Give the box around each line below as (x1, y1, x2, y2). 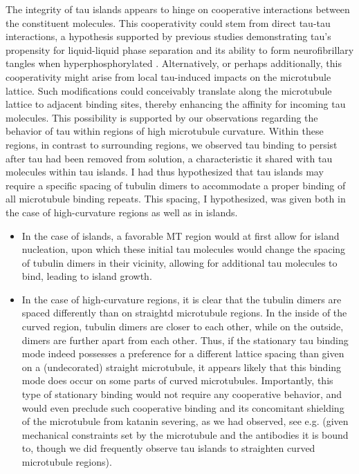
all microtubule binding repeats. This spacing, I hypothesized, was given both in (6, 191, 346, 206)
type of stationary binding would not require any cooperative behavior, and (21, 387, 342, 401)
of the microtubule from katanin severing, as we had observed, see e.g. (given (21, 414, 349, 428)
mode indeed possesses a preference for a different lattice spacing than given (21, 346, 344, 361)
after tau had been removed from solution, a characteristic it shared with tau (6, 151, 333, 165)
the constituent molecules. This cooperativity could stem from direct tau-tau (6, 15, 331, 30)
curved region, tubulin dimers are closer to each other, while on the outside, (21, 319, 344, 334)
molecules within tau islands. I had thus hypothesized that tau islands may (6, 164, 324, 179)
